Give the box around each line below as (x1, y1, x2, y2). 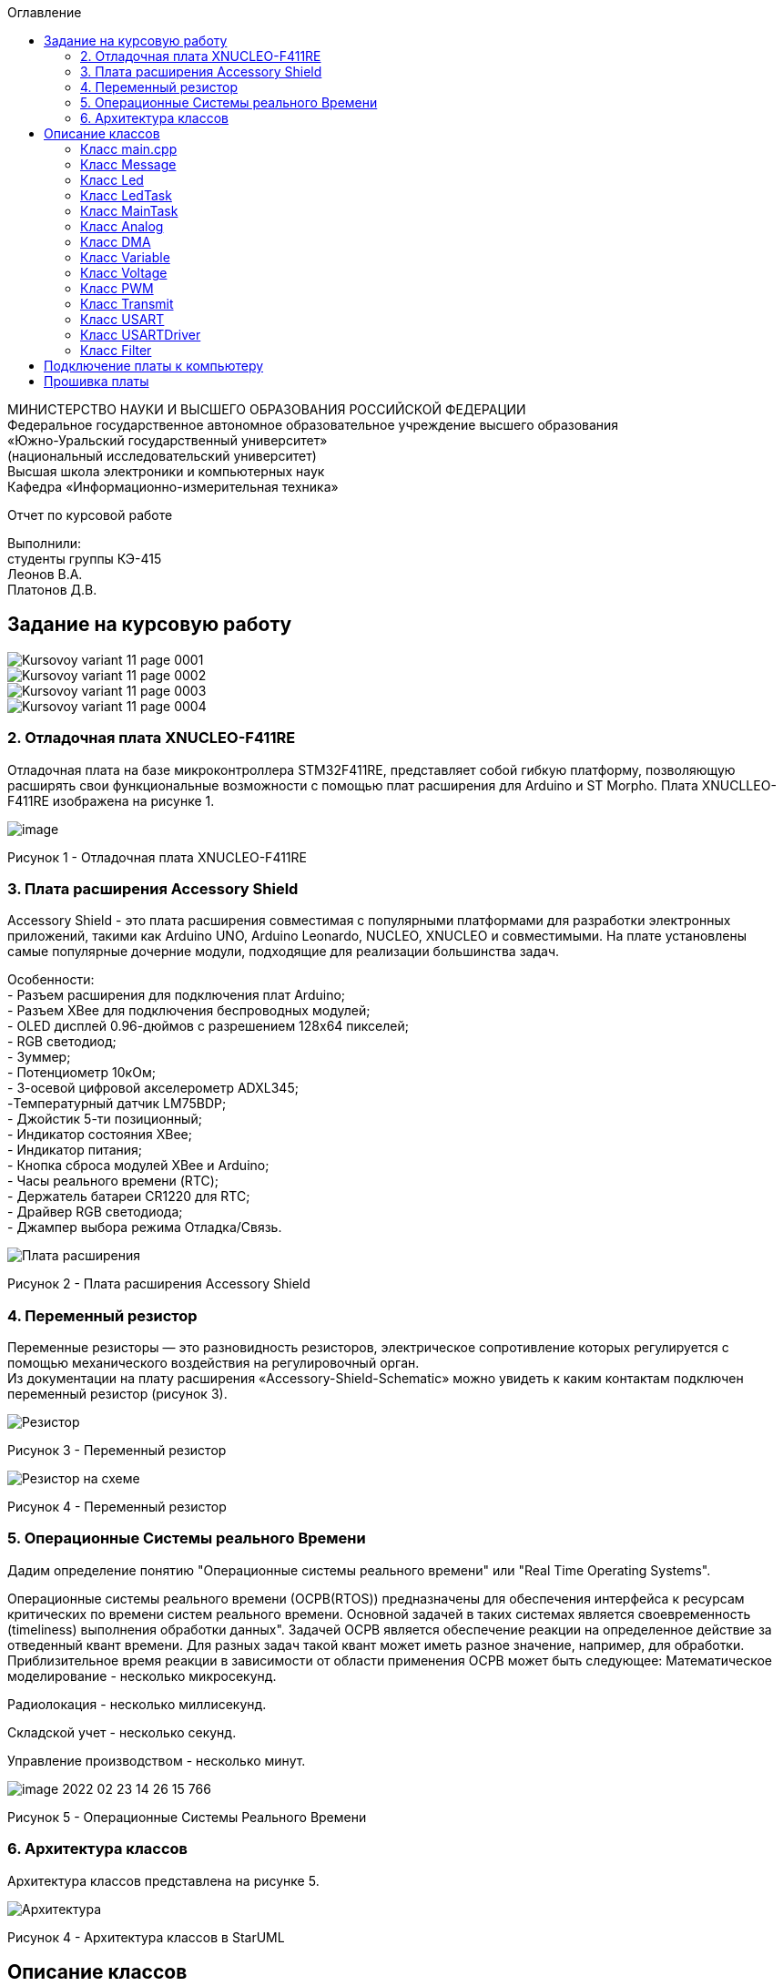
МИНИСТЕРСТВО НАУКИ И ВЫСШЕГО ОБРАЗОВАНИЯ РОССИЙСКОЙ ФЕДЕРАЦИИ (7, 402, 526, 417)
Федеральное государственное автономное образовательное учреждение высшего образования (7, 417, 619, 433)
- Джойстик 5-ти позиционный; (7, 1111, 202, 1127)
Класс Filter (80, 342, 152, 358)
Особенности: (7, 972, 95, 988)
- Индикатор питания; (7, 1142, 143, 1158)
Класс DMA (80, 234, 151, 250)
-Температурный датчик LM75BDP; (7, 1095, 227, 1112)
